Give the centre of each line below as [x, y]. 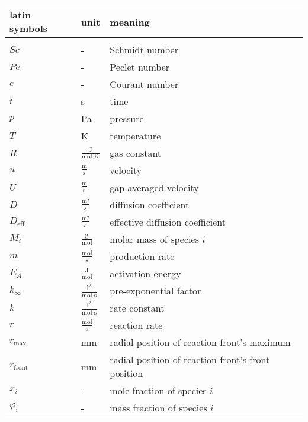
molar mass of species [154, 239]
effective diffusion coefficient [168, 222]
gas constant [136, 153]
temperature [135, 136]
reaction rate [136, 325]
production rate [142, 256]
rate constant [137, 308]
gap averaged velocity [154, 187]
